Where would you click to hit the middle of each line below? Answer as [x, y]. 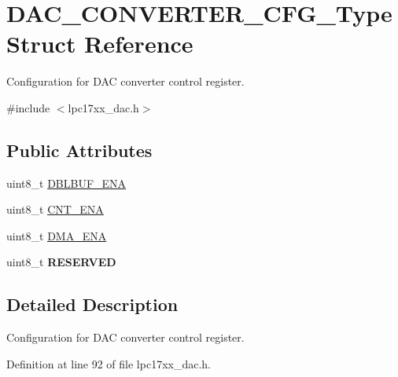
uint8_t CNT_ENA [55, 209]
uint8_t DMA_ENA [57, 235]
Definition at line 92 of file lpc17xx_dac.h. [109, 363]
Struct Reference [100, 44]
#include [28, 107]
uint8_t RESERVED [61, 262]
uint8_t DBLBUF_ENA [66, 183]
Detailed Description [92, 304]
